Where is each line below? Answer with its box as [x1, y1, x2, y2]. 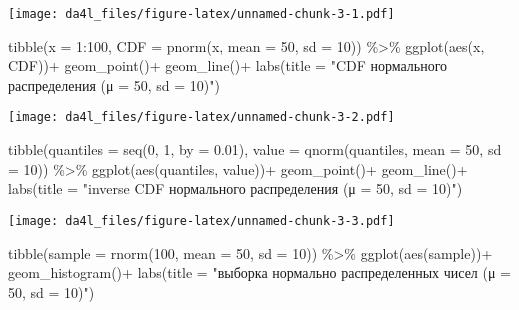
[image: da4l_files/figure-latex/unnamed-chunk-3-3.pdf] [8, 213, 395, 228]
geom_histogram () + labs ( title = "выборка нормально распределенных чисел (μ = [8, 262, 512, 283]
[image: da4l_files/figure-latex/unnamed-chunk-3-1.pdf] [8, 7, 395, 21]
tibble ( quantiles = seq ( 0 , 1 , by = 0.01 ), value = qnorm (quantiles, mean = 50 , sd [8, 139, 502, 160]
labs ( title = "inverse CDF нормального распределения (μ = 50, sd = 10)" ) [8, 178, 463, 199]
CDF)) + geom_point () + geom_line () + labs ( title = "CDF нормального [8, 55, 448, 76]
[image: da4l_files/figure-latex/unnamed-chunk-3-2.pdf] [8, 110, 395, 125]
